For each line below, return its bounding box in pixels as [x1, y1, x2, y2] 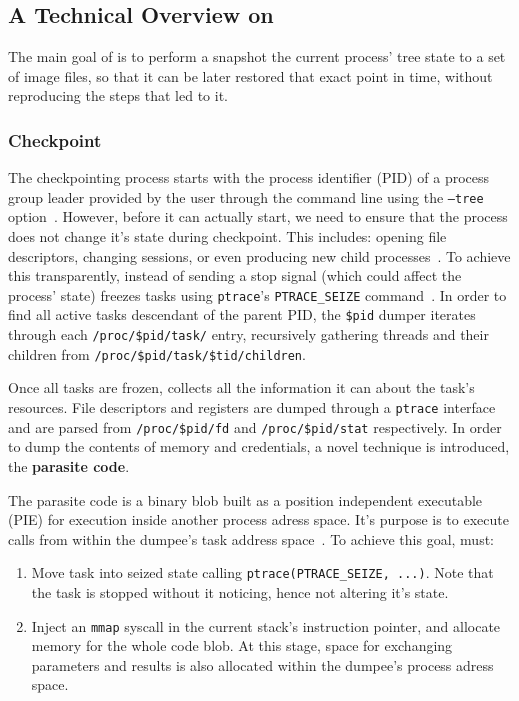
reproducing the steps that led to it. [8, 85, 228, 106]
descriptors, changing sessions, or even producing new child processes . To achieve [8, 245, 511, 266]
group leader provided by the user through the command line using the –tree [8, 186, 484, 207]
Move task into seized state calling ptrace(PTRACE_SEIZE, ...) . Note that [31, 562, 494, 583]
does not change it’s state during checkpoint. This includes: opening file [8, 226, 447, 247]
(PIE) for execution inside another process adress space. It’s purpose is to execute [8, 509, 509, 530]
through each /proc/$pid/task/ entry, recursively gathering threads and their [8, 324, 489, 345]
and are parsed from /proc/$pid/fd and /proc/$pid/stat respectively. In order [8, 416, 502, 437]
